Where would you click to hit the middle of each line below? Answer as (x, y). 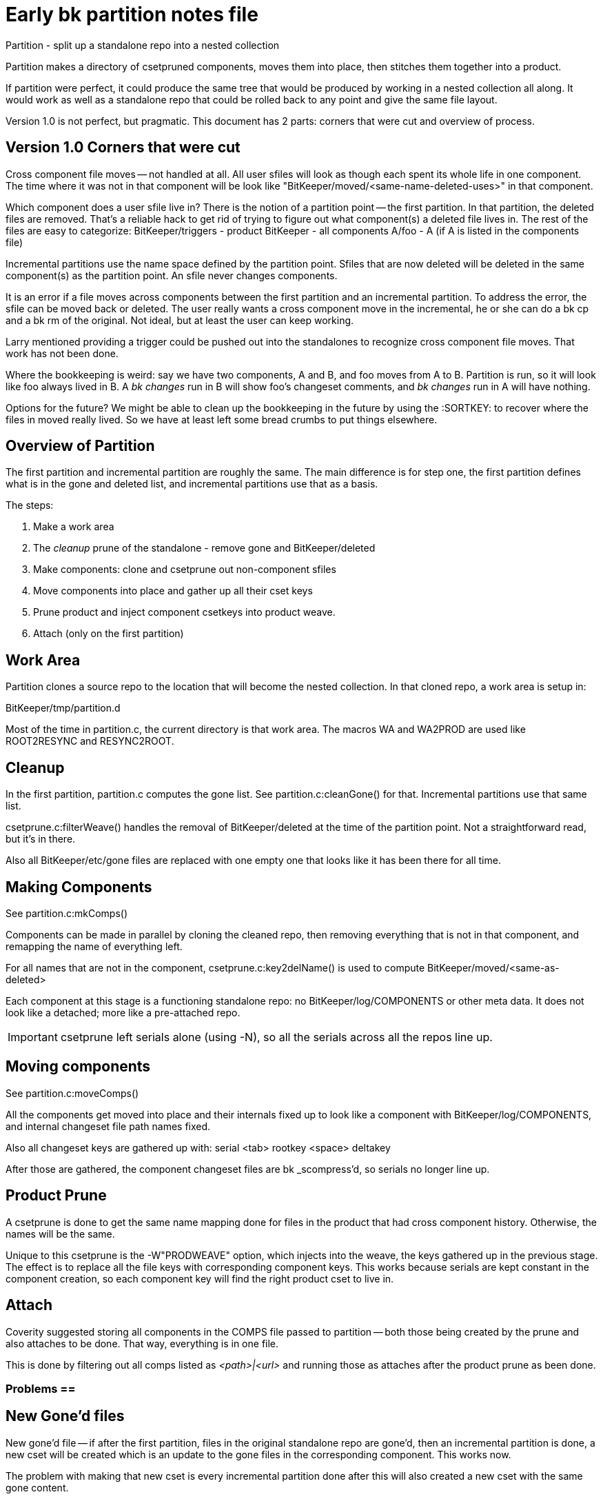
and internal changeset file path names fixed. (108, 1126)
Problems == (41, 1388)
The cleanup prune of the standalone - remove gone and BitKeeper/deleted (204, 548)
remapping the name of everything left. (94, 946)
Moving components (78, 1067)
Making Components (79, 887)
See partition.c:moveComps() (72, 1093)
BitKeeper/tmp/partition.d (63, 708)
